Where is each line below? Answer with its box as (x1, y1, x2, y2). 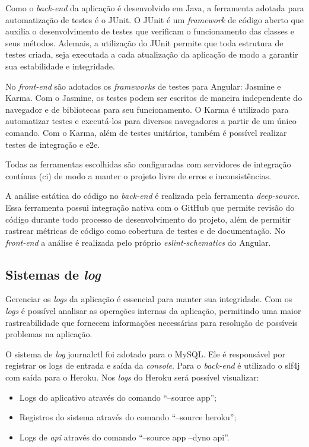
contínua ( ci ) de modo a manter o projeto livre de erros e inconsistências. (5, 169, 272, 182)
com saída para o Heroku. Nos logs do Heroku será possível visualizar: (5, 371, 259, 383)
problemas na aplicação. (5, 328, 93, 340)
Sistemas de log (5, 265, 101, 283)
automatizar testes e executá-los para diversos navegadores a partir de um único (5, 115, 297, 127)
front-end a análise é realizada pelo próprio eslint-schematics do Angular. (5, 236, 271, 248)
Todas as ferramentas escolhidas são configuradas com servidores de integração (5, 158, 291, 170)
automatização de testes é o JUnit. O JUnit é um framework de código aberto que (5, 13, 304, 26)
